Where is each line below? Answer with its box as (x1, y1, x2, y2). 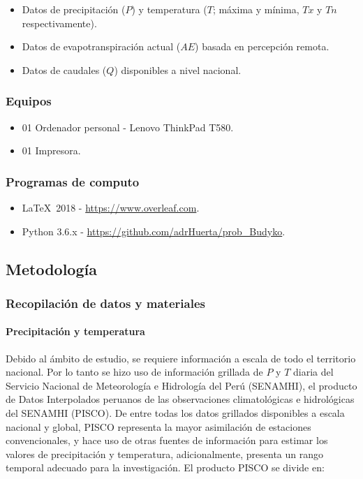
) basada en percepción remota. (195, 39, 329, 54)
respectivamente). (22, 15, 97, 30)
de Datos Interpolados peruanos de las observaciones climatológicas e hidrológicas (6, 392, 355, 406)
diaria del (292, 364, 334, 379)
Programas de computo (6, 172, 140, 190)
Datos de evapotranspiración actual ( (22, 39, 181, 54)
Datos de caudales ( (22, 62, 107, 77)
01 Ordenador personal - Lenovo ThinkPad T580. (22, 119, 234, 134)
